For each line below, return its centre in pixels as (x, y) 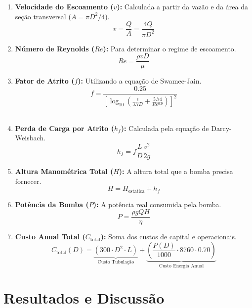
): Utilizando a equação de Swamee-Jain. (140, 81)
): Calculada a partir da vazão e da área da (182, 6)
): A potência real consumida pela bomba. (157, 204)
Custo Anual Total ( (50, 237)
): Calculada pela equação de (165, 128)
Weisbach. (30, 138)
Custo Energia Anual (181, 266)
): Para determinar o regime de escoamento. (169, 48)
